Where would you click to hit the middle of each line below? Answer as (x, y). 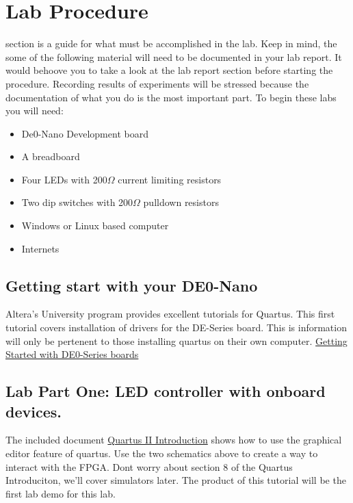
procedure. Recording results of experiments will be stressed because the (157, 83)
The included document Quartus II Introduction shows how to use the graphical (174, 440)
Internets (40, 248)
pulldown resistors (181, 202)
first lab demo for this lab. (61, 493)
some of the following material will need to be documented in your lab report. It (174, 56)
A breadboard (51, 156)
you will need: (35, 111)
